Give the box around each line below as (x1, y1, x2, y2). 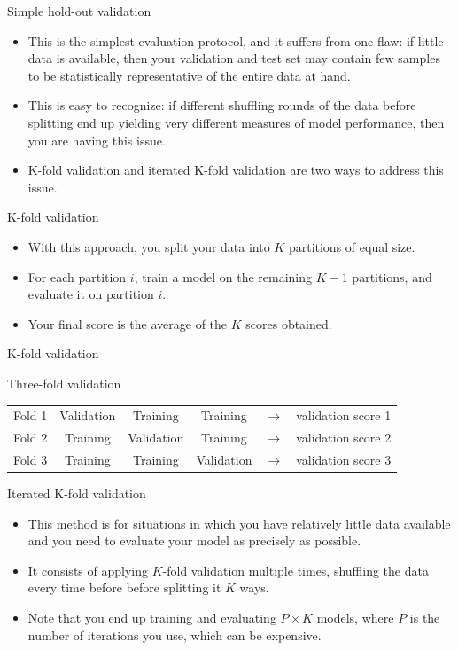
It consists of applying (27, 560, 148, 579)
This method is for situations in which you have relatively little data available (27, 513, 451, 532)
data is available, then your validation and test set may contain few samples (27, 49, 440, 67)
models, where (316, 608, 394, 626)
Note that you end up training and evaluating (27, 608, 276, 626)
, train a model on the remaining (134, 267, 313, 286)
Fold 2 (13, 428, 48, 447)
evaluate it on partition (27, 285, 154, 303)
